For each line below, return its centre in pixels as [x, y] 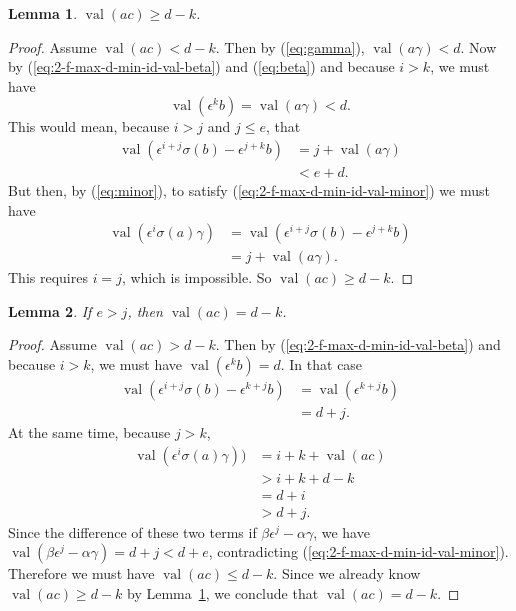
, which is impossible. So [196, 277]
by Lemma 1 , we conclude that [223, 593]
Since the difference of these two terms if [132, 531]
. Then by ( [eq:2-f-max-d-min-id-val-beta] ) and [358, 344]
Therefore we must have [81, 573]
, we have [341, 531]
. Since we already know [347, 573]
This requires [48, 277]
